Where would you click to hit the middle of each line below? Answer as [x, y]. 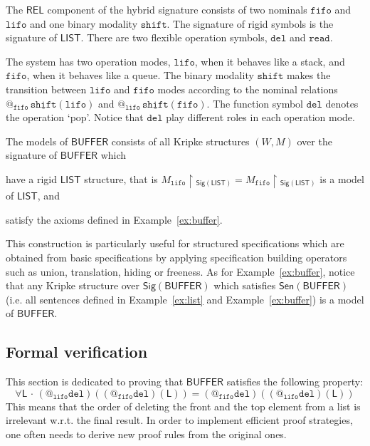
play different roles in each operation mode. [260, 117]
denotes [342, 103]
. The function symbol [255, 103]
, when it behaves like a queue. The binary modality [140, 75]
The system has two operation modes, [88, 61]
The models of [37, 141]
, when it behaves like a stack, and [270, 61]
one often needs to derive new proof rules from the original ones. [146, 434]
